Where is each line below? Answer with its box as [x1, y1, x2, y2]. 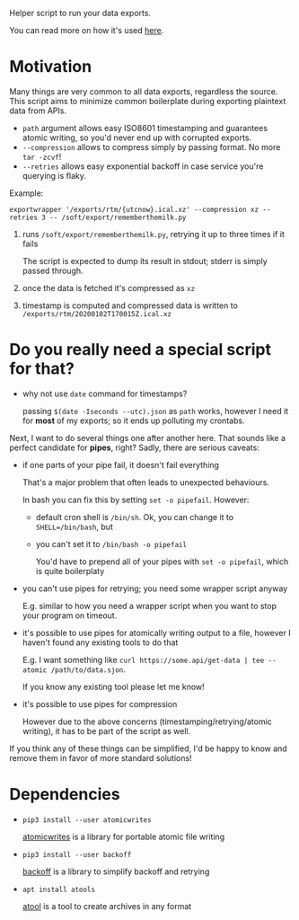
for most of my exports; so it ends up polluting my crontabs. [22, 415, 245, 426]
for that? [9, 358, 75, 379]
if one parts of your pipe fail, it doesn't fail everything [22, 459, 220, 470]
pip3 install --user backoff [22, 850, 132, 859]
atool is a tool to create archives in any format [22, 900, 192, 911]
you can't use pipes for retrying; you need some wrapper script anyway [22, 583, 288, 594]
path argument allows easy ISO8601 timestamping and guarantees [22, 122, 268, 133]
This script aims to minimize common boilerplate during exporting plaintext [9, 95, 286, 106]
